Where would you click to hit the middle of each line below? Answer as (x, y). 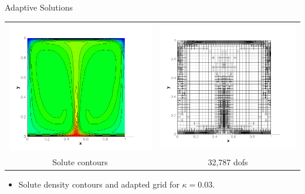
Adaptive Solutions (39, 7)
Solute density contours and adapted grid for (99, 184)
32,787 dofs (228, 161)
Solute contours (80, 161)
